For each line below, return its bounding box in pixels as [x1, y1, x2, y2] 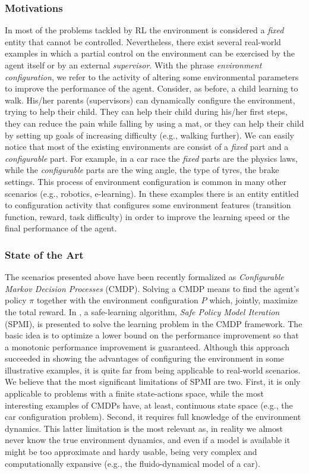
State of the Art [5, 247, 84, 262]
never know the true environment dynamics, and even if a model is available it [5, 434, 291, 446]
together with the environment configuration [36, 294, 198, 306]
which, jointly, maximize [209, 294, 298, 306]
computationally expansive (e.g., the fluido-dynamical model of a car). [5, 457, 260, 469]
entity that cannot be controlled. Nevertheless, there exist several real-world [5, 35, 281, 48]
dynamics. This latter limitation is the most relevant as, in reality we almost [5, 422, 283, 434]
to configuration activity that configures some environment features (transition [5, 199, 291, 211]
